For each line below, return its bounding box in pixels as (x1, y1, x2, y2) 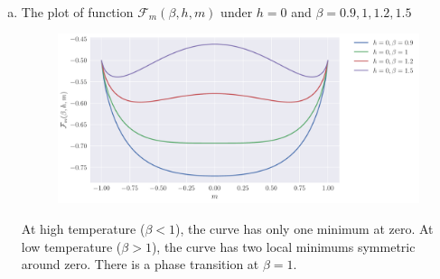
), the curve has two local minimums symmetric (151, 237, 416, 256)
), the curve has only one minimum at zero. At (174, 219, 434, 238)
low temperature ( (21, 237, 122, 256)
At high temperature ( (21, 219, 145, 238)
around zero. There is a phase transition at (21, 255, 259, 274)
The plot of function (21, 2, 134, 21)
